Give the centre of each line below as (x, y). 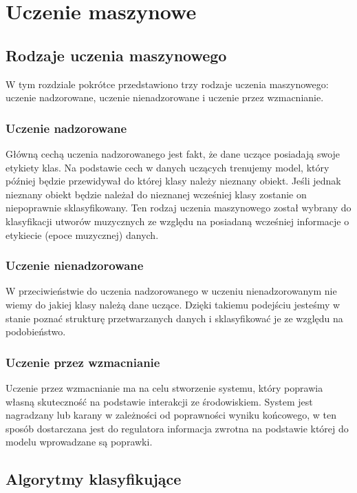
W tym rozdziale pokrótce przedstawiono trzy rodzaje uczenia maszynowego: (167, 84)
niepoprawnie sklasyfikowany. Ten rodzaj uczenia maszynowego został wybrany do (178, 208)
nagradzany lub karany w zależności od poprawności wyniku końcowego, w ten (171, 415)
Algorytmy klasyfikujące (94, 479)
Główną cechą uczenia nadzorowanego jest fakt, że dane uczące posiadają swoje (173, 153)
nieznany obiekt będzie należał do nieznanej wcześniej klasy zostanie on (156, 194)
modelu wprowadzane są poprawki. (79, 442)
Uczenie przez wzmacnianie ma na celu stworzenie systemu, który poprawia (164, 387)
